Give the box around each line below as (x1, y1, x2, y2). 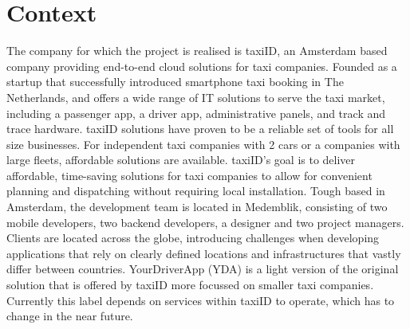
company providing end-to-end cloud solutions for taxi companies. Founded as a (6, 57, 397, 74)
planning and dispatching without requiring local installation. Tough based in (6, 182, 385, 199)
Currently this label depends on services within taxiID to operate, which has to (6, 292, 395, 308)
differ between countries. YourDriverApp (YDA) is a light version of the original (6, 260, 399, 277)
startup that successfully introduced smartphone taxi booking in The (6, 73, 344, 90)
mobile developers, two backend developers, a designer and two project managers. (6, 213, 404, 230)
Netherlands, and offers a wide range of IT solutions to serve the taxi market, (6, 88, 385, 105)
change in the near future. (6, 307, 133, 324)
